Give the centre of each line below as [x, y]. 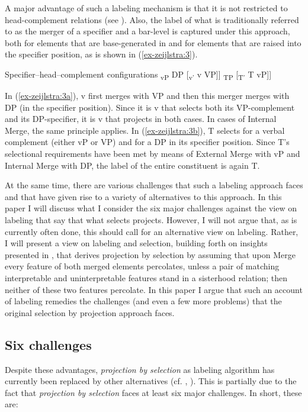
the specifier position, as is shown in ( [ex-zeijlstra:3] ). [101, 54]
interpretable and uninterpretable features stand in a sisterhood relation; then [146, 278]
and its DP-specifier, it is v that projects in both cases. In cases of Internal [141, 119]
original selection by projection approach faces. [90, 312]
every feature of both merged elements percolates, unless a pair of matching [142, 266]
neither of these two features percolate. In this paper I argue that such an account [154, 289]
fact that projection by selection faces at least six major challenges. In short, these [153, 392]
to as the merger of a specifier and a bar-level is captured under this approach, [147, 31]
